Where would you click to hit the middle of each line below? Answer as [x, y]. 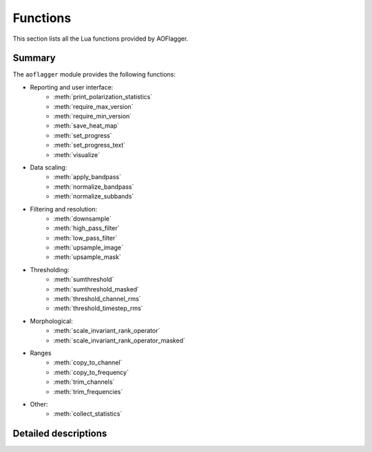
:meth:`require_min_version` [93, 116]
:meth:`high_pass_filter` [86, 228]
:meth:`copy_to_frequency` [91, 372]
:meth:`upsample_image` [88, 247]
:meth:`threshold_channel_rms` [97, 299]
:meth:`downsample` [82, 218]
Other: [39, 404]
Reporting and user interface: [72, 87]
